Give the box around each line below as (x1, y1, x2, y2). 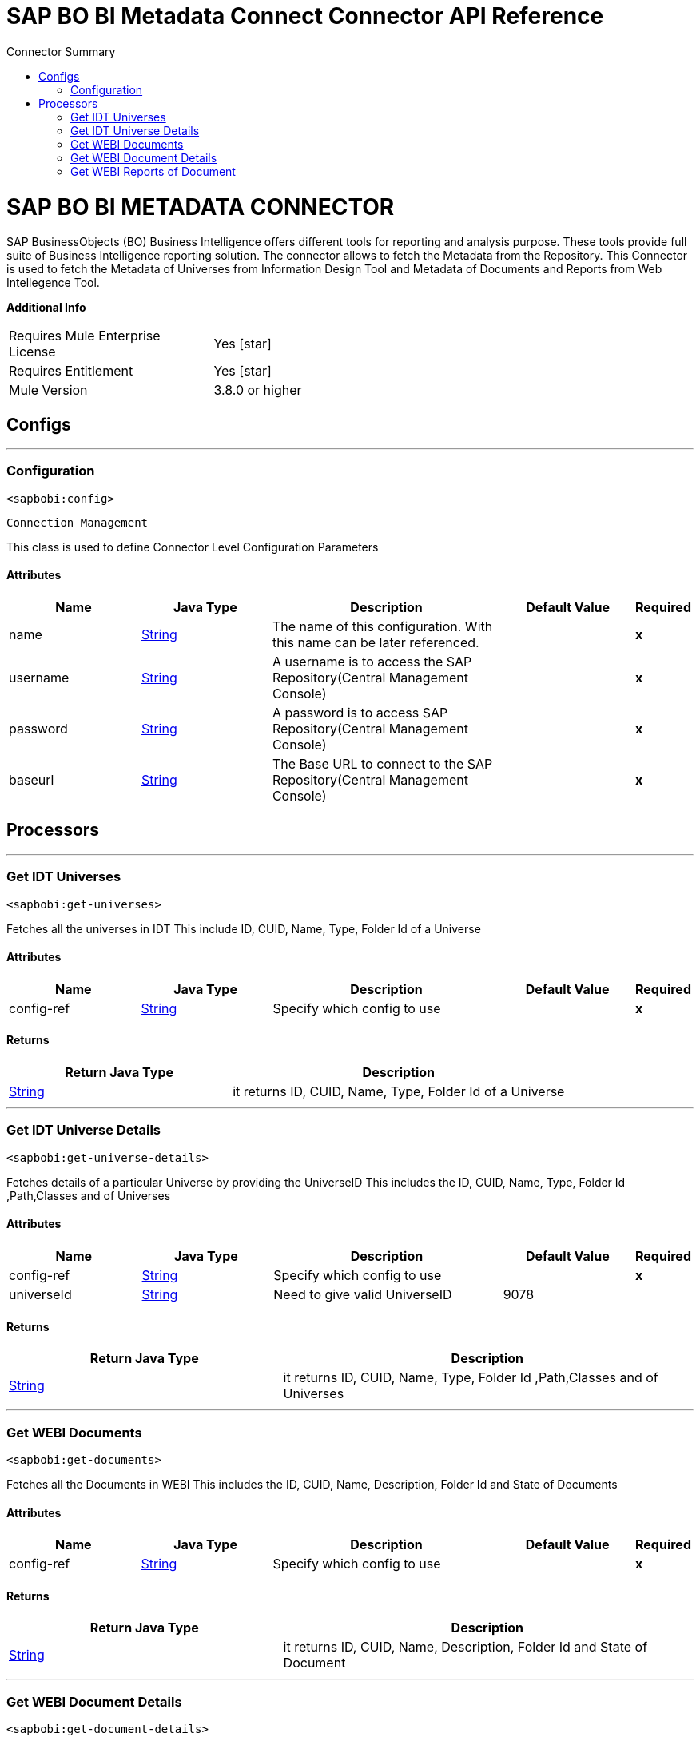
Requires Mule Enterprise (9, 328, 161, 344)
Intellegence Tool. (6, 276, 100, 290)
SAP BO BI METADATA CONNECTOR (6, 193, 395, 221)
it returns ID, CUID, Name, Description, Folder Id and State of (283, 1639, 648, 1656)
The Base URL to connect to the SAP (272, 756, 493, 773)
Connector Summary (6, 44, 116, 58)
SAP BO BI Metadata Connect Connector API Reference (6, 2, 604, 30)
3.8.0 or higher (213, 382, 302, 399)
